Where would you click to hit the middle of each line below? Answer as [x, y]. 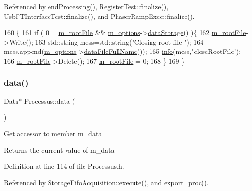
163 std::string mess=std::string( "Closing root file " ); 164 [119, 42]
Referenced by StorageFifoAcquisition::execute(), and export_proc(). [106, 182]
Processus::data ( [50, 100]
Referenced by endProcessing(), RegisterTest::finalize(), [86, 6]
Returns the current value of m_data [59, 149]
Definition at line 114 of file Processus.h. [64, 166]
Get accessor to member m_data [53, 133]
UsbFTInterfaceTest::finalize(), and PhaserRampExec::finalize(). [99, 16]
